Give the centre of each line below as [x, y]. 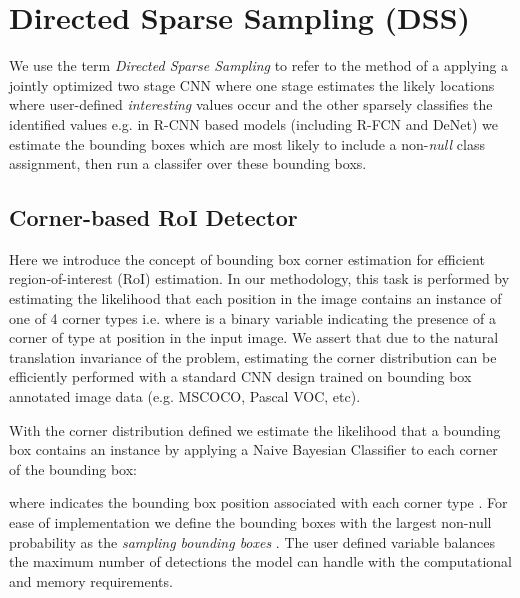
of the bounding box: [73, 468]
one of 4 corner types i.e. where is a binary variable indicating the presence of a [252, 317]
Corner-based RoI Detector [153, 217]
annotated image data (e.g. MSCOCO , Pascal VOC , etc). [185, 396]
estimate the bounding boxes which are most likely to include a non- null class [247, 143]
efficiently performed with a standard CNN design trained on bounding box [240, 376]
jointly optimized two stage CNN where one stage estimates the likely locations [252, 84]
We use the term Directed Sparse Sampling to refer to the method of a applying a [259, 65]
